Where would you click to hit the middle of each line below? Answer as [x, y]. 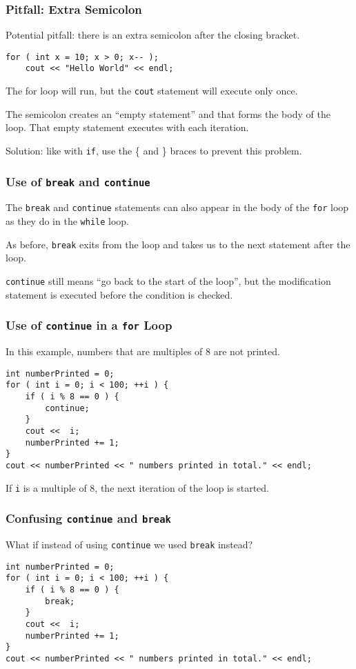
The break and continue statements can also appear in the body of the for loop [177, 207]
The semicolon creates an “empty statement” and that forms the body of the [168, 113]
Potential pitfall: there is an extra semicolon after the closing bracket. [153, 35]
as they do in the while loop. [67, 221]
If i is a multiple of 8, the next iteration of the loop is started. [137, 487]
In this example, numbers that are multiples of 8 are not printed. [143, 351]
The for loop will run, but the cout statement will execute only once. [152, 91]
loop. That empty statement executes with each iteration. [127, 127]
